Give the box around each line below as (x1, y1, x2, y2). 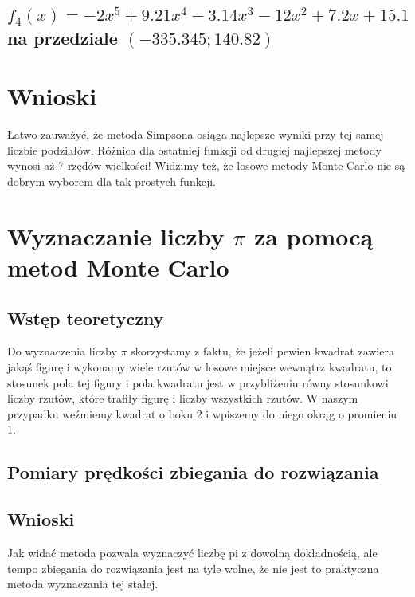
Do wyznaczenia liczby (7, 343, 117, 359)
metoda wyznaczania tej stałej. (7, 575, 159, 592)
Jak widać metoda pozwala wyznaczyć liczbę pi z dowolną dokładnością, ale (7, 544, 378, 560)
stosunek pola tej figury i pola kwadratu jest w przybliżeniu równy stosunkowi (7, 374, 389, 391)
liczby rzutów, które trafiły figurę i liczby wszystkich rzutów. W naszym (7, 390, 358, 407)
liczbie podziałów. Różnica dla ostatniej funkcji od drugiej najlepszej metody (7, 141, 382, 158)
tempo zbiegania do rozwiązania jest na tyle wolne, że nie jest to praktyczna (7, 560, 379, 576)
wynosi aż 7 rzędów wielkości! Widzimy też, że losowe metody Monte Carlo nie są (7, 157, 405, 174)
